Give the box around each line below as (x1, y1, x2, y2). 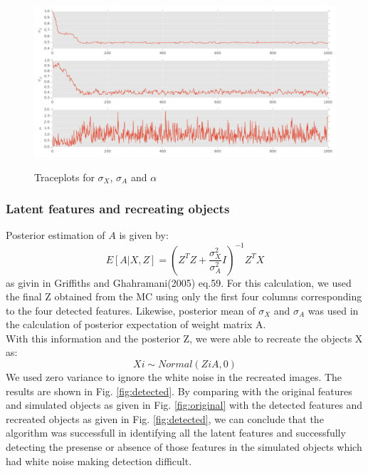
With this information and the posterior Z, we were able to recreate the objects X (6, 330, 363, 345)
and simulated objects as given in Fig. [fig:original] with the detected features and (6, 397, 363, 412)
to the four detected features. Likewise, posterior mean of (6, 302, 256, 317)
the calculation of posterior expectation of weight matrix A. (6, 317, 266, 332)
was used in (307, 302, 359, 317)
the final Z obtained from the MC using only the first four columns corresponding (6, 289, 362, 304)
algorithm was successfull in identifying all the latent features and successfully (6, 425, 346, 440)
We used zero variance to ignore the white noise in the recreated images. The (6, 370, 342, 385)
